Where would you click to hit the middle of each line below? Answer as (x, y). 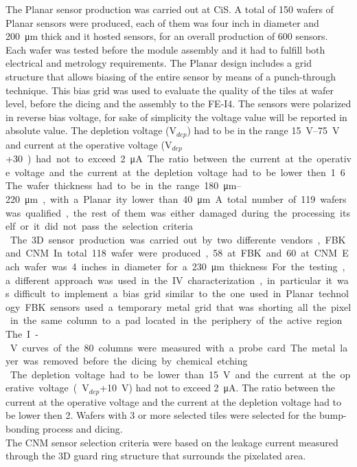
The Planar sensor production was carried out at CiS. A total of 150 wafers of (170, 9)
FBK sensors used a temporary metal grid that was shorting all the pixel (188, 306)
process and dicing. (83, 428)
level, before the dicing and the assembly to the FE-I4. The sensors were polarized (178, 104)
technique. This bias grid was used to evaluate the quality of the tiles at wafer (170, 90)
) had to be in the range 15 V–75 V (263, 130)
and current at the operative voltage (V (89, 144)
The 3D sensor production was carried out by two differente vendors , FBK (178, 239)
